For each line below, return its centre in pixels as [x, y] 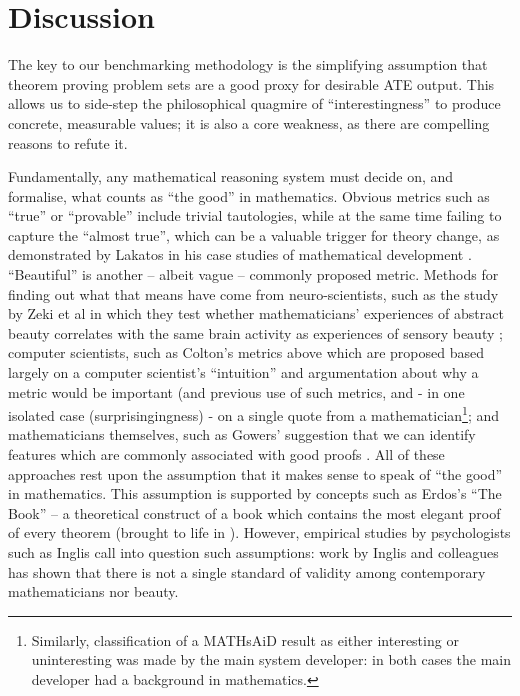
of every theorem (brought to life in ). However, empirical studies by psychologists [259, 532]
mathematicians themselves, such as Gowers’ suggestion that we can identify [242, 434]
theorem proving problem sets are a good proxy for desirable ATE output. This [251, 83]
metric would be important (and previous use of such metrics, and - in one [236, 391]
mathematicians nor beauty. [93, 591]
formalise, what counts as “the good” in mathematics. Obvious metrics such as [249, 195]
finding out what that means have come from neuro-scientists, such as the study [253, 293]
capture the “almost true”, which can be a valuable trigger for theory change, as [254, 234]
